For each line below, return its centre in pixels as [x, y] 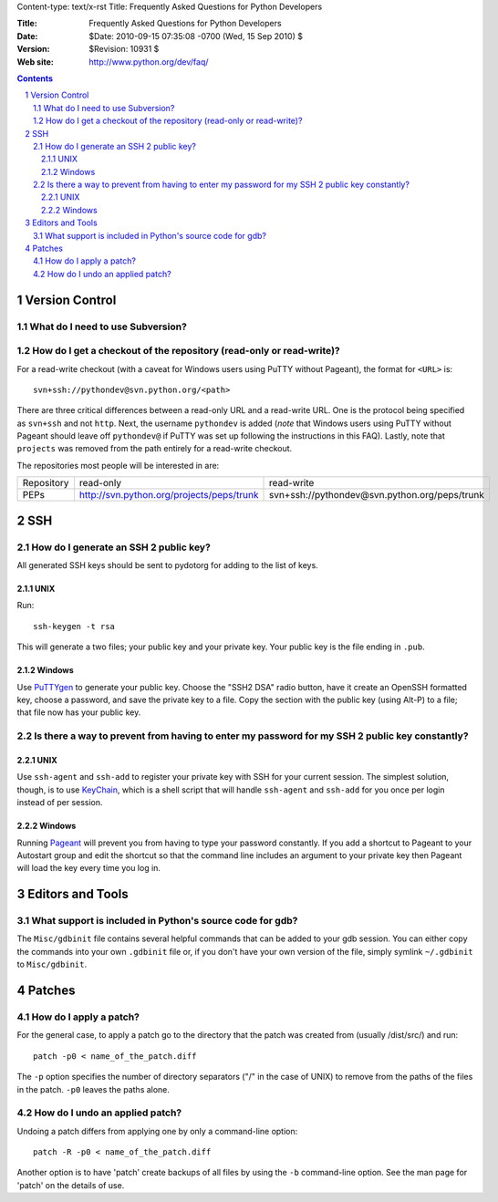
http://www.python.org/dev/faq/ [149, 62]
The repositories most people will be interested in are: [118, 465]
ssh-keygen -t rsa [74, 626]
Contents [35, 78]
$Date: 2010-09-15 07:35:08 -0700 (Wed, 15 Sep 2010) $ [196, 36]
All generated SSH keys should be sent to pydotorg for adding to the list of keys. [167, 565]
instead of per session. [60, 803]
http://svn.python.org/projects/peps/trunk [169, 495]
